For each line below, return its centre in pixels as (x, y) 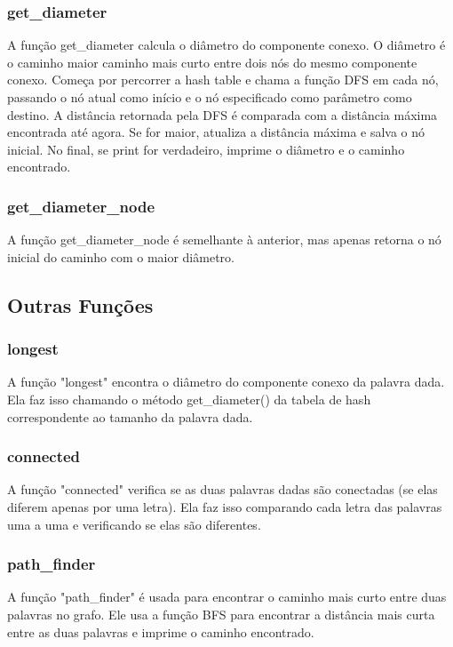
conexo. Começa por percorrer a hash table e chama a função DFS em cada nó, (223, 80)
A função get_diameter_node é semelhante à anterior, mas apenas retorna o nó (224, 240)
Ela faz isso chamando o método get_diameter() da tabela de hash (189, 399)
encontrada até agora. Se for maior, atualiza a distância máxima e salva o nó (216, 132)
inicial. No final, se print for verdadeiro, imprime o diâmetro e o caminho (206, 149)
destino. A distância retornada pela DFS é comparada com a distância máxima (223, 114)
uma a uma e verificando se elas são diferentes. (134, 524)
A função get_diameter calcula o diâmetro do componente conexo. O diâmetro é (226, 45)
